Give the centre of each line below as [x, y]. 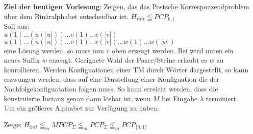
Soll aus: [17, 26]
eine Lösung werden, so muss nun [54, 50]
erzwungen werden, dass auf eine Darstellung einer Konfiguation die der [112, 79]
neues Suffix [22, 60]
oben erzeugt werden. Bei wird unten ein [173, 50]
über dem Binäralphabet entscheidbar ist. [66, 16]
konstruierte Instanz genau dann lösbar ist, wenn [77, 98]
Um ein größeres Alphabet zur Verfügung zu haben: [82, 108]
